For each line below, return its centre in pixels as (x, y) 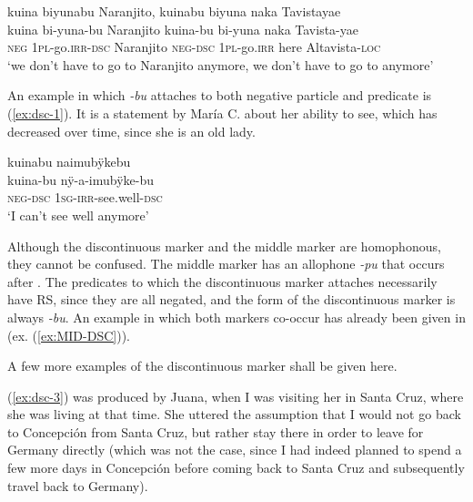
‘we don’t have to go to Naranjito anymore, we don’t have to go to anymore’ (221, 64)
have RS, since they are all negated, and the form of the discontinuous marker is (231, 299)
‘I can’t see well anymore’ (78, 215)
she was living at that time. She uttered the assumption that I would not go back (234, 414)
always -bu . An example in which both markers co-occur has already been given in (236, 317)
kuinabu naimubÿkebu (69, 162)
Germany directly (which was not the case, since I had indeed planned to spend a (235, 450)
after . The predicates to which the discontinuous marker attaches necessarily (222, 281)
